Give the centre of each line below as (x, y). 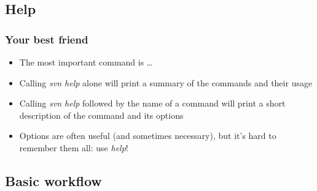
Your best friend (47, 39)
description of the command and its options (101, 115)
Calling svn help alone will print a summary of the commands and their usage (166, 82)
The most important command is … (86, 62)
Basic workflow (53, 180)
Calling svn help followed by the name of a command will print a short (152, 103)
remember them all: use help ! (74, 147)
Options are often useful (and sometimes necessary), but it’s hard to (148, 136)
